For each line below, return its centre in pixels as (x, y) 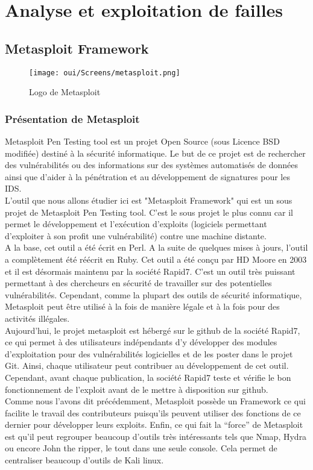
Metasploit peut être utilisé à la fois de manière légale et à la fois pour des (142, 306)
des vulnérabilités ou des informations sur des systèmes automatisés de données (151, 165)
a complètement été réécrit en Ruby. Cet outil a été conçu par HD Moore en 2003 (156, 259)
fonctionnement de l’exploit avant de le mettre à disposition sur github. (137, 389)
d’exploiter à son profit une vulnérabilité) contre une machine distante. (136, 235)
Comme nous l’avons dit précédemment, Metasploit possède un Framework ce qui (155, 401)
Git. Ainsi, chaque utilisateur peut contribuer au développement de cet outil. (147, 365)
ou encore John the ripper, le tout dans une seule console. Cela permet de (141, 448)
